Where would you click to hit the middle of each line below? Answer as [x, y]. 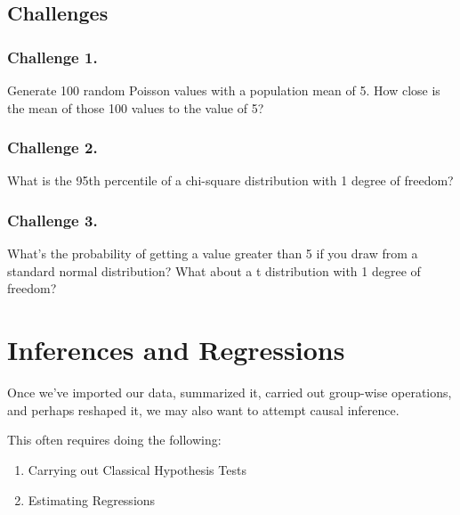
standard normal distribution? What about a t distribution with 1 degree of [214, 270]
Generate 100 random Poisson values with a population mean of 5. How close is [224, 90]
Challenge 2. [52, 147]
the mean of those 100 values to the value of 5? [136, 107]
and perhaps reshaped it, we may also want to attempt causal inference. [203, 409]
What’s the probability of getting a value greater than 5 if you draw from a [213, 253]
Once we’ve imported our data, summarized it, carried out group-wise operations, [230, 392]
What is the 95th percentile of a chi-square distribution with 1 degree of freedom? [230, 180]
